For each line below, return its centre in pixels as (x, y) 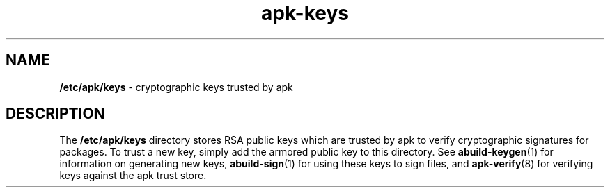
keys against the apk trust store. (133, 176)
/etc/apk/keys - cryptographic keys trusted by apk (176, 87)
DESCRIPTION (55, 114)
